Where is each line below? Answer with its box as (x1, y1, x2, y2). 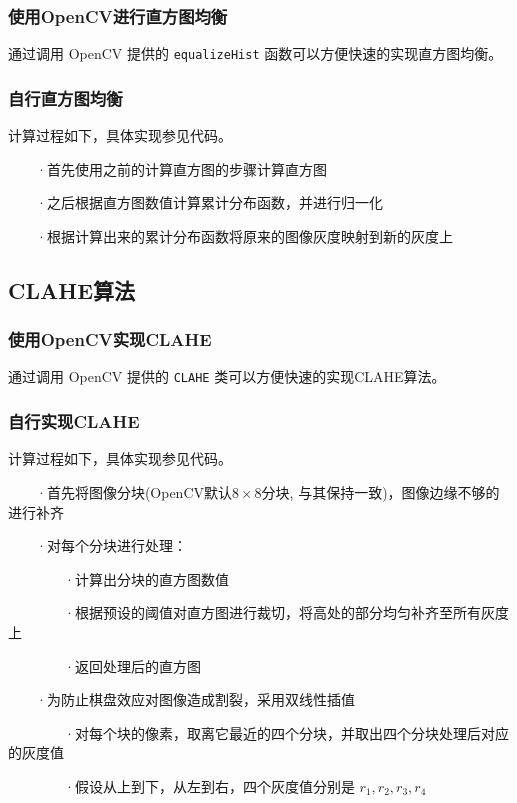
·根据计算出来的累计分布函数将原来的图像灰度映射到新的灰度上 (35, 225, 453, 246)
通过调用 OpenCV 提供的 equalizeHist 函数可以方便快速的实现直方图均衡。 (8, 43, 503, 64)
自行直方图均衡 (8, 85, 123, 110)
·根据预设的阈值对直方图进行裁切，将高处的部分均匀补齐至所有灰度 (63, 602, 509, 623)
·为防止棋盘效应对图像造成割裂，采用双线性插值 (35, 689, 355, 710)
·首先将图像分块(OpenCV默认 (35, 481, 233, 502)
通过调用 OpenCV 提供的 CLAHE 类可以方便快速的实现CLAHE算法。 (8, 366, 446, 387)
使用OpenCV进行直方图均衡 (8, 3, 228, 28)
